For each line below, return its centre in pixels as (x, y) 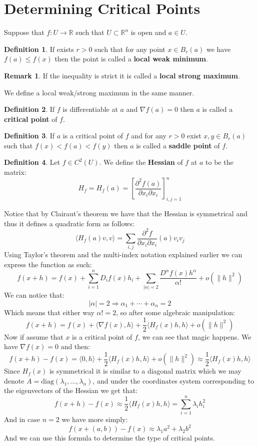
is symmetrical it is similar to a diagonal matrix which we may (145, 371)
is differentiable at (90, 109)
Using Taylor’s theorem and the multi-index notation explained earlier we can (123, 254)
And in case (22, 419)
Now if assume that (34, 336)
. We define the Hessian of (141, 162)
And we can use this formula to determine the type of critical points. (109, 438)
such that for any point (130, 49)
